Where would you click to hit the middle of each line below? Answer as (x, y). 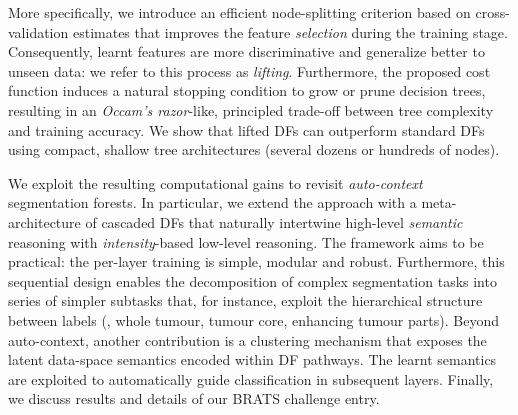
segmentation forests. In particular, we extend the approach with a (212, 202)
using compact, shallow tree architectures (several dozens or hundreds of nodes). (254, 149)
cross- (492, 12)
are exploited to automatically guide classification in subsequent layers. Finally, (251, 378)
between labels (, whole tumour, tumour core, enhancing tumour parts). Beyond (253, 319)
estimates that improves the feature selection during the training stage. (290, 31)
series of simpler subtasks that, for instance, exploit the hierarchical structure (245, 300)
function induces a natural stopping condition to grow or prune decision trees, (247, 90)
